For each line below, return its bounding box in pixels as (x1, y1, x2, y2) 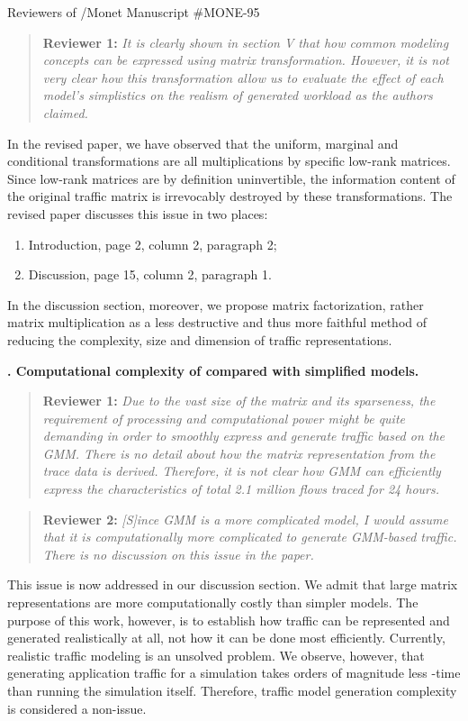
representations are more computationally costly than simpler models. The (7, 593, 418, 612)
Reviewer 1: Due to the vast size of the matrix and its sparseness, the (42, 391, 436, 410)
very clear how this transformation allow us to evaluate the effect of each (42, 68, 444, 87)
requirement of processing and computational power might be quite (42, 408, 406, 427)
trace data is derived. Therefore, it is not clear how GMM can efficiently (42, 461, 441, 480)
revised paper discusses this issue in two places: (7, 204, 268, 223)
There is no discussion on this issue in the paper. (42, 544, 314, 563)
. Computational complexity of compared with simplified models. (7, 360, 419, 379)
